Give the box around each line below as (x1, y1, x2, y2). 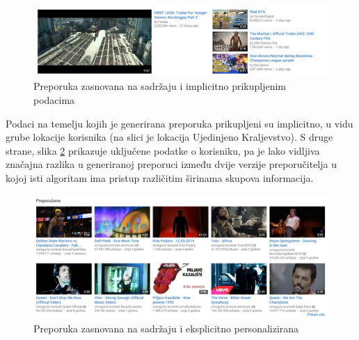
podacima (33, 93, 75, 107)
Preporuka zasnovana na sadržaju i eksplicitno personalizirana (33, 321, 299, 336)
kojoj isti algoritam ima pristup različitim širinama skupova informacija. (6, 171, 314, 185)
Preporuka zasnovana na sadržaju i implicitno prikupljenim (33, 79, 287, 93)
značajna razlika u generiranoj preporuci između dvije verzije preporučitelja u (6, 157, 337, 171)
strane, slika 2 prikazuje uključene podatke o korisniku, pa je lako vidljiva (6, 143, 320, 157)
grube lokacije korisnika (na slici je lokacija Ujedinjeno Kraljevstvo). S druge (6, 130, 333, 144)
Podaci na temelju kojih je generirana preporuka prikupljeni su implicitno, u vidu (6, 116, 353, 130)
